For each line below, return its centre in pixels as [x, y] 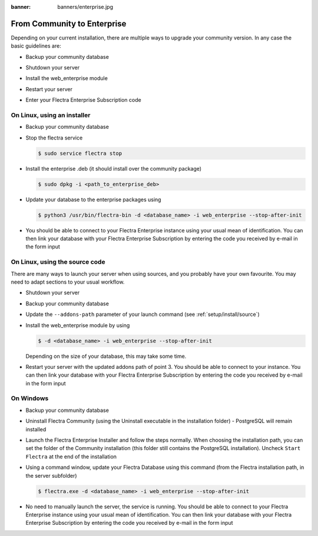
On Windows [30, 398]
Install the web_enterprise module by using [78, 325]
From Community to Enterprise [69, 24]
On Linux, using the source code [58, 262]
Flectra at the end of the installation [71, 457]
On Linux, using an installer [51, 115]
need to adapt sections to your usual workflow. [68, 282]
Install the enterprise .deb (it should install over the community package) [114, 168]
